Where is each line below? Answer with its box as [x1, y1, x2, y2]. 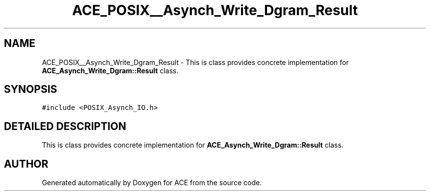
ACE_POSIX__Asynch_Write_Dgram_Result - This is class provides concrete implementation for [42, 58, 349, 66]
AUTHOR [4, 157, 49, 170]
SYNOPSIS [4, 83, 57, 96]
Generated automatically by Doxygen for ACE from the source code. [42, 178, 262, 187]
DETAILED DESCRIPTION [4, 120, 127, 132]
